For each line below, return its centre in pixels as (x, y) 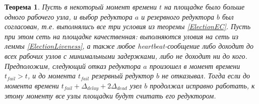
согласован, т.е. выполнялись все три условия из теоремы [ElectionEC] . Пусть (128, 26)
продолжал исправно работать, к (202, 85)
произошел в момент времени (195, 66)
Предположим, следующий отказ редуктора (73, 66)
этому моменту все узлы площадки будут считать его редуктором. (110, 96)
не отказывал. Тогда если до (206, 76)
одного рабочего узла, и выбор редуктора (69, 16)
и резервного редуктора (178, 16)
